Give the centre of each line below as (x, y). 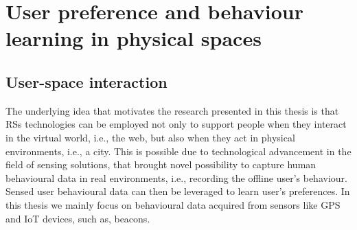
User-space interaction (87, 81)
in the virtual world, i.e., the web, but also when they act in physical (150, 137)
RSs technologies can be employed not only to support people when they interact (176, 124)
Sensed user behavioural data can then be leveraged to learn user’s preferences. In (178, 191)
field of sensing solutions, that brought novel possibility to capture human (161, 164)
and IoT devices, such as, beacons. (78, 218)
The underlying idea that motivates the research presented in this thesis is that (172, 110)
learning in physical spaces (134, 38)
